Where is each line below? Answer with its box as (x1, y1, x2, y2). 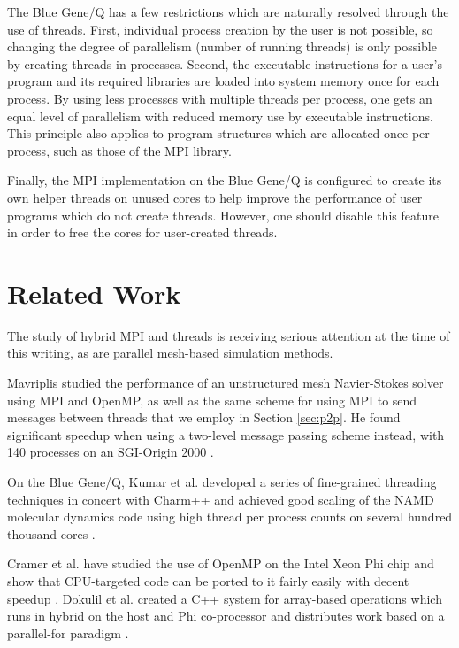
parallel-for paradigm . (7, 623, 129, 642)
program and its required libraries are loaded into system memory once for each (7, 72, 440, 90)
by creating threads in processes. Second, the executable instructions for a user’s (7, 54, 442, 73)
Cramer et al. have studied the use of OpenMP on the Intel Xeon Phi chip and (7, 554, 434, 573)
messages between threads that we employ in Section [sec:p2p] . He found (7, 408, 401, 427)
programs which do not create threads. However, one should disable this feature (7, 205, 439, 224)
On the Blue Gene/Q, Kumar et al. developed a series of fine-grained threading (7, 473, 437, 490)
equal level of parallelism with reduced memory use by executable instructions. (7, 106, 433, 125)
